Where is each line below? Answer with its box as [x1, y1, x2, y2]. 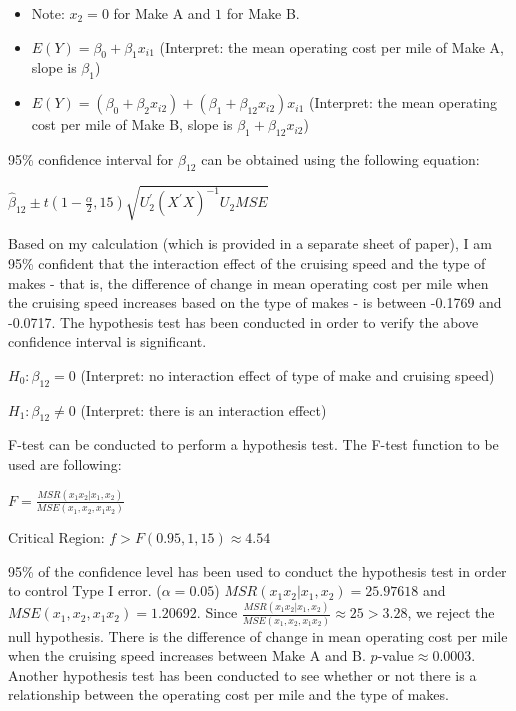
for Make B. [226, 3, 300, 23]
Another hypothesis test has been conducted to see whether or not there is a [8, 664, 477, 685]
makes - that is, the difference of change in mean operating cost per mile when [8, 272, 489, 293]
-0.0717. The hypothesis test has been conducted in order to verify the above [8, 311, 479, 332]
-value [377, 645, 414, 666]
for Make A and [113, 3, 211, 23]
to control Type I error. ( [8, 580, 162, 601]
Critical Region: [8, 527, 105, 548]
